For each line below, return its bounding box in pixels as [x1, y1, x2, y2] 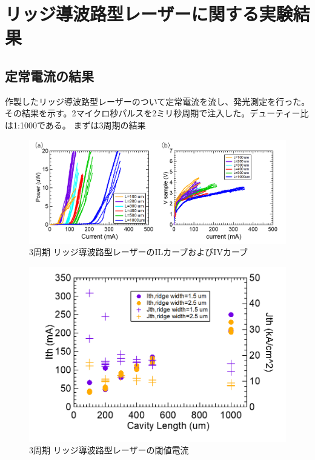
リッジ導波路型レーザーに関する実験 [5, 1, 293, 26]
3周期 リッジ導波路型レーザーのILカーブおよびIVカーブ [29, 245, 248, 258]
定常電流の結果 [5, 66, 94, 85]
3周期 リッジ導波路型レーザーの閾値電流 [29, 444, 189, 456]
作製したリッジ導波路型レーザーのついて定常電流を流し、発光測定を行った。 [5, 95, 310, 107]
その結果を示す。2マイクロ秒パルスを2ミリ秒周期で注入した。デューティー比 [5, 107, 309, 119]
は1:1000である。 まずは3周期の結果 [5, 118, 146, 131]
